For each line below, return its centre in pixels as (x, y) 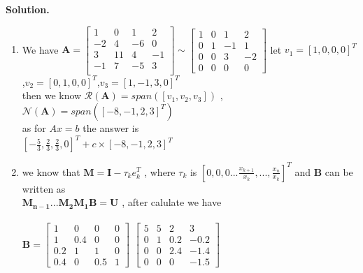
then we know (52, 95)
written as (44, 188)
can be (339, 171)
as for (34, 127)
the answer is (111, 127)
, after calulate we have (172, 202)
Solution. (28, 9)
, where (160, 171)
